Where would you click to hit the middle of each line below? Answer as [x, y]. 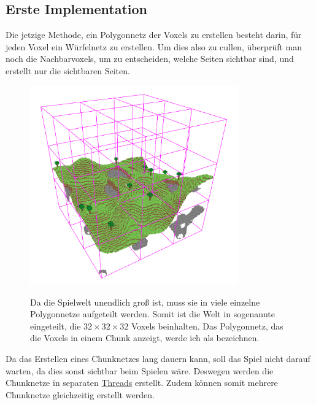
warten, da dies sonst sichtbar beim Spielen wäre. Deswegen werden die [140, 370]
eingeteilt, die [56, 326]
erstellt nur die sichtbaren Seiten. [68, 70]
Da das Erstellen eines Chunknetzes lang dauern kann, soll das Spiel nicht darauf [158, 359]
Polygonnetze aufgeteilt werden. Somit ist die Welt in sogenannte [152, 314]
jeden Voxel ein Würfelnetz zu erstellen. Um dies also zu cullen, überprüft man [154, 46]
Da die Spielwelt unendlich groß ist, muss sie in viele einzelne [145, 302]
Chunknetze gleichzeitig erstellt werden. [80, 394]
